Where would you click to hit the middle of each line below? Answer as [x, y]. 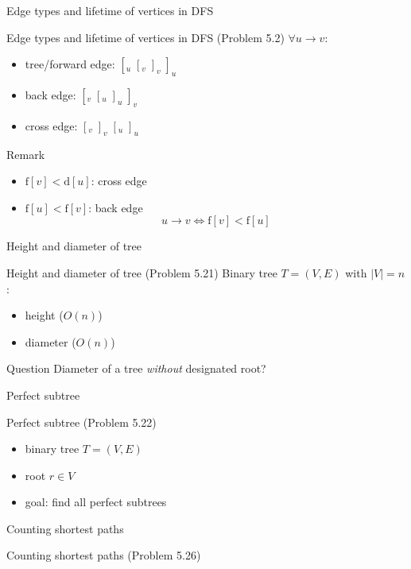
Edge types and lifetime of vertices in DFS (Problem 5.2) [145, 37]
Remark [26, 154]
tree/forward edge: [70, 64]
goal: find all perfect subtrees [96, 502]
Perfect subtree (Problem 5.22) [81, 422]
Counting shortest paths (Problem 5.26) [104, 555]
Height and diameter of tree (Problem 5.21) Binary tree [142, 272]
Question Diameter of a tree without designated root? [136, 368]
